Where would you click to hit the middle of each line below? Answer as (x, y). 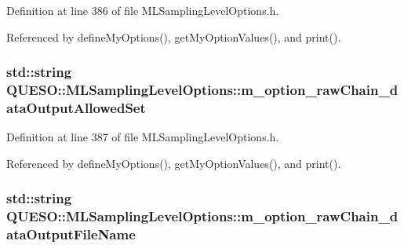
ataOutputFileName (71, 234)
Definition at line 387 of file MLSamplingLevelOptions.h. (143, 137)
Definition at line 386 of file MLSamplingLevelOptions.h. (143, 10)
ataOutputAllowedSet (76, 107)
